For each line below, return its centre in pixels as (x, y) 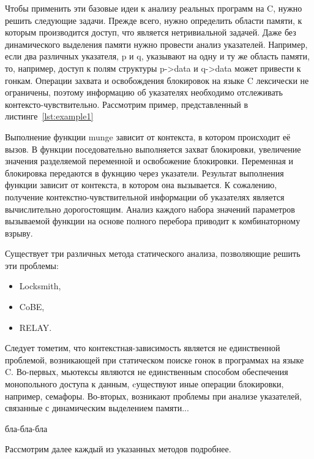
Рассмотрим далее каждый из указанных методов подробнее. (118, 449)
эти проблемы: (32, 265)
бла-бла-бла (26, 428)
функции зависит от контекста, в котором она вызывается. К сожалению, (141, 185)
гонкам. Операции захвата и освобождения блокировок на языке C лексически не (157, 80)
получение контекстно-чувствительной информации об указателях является (145, 196)
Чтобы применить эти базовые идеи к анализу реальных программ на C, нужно (154, 8)
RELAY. (36, 327)
